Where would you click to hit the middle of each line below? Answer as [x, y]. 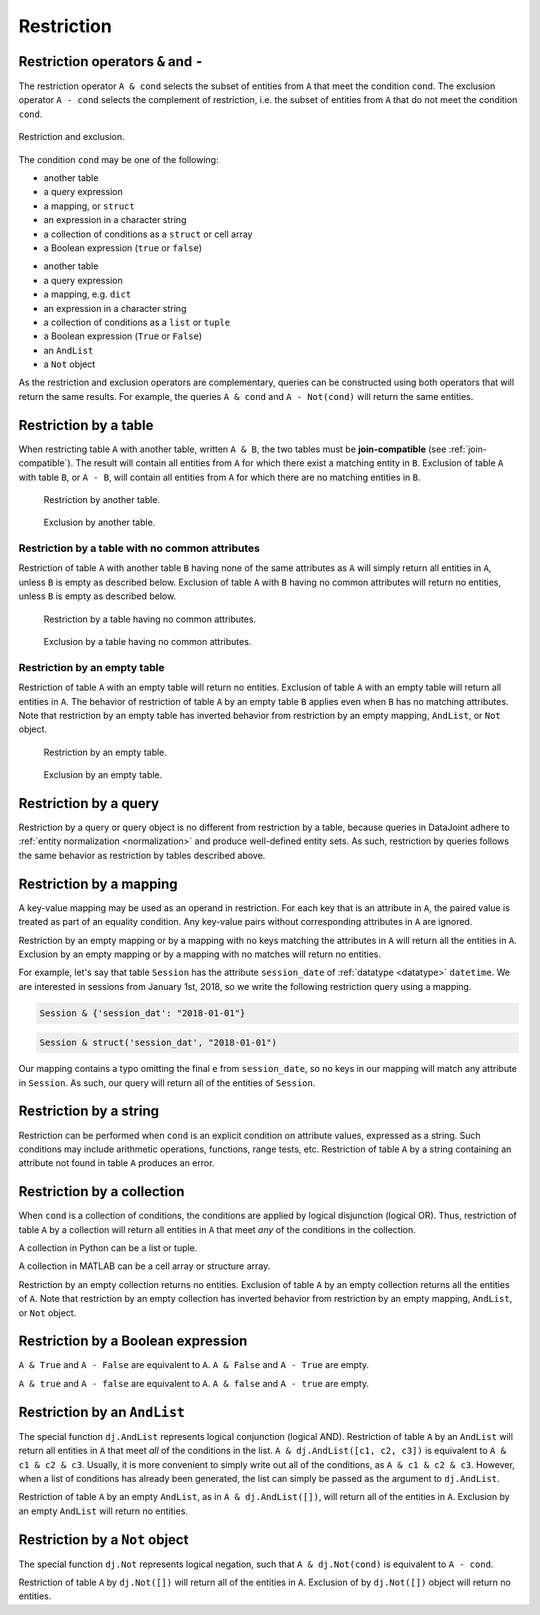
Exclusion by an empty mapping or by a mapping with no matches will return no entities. [200, 954]
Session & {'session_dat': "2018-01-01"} [142, 1013]
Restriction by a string [89, 1111]
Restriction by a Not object [103, 1539]
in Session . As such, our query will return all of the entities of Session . [167, 1082]
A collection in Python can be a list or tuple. [108, 1248]
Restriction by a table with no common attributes [139, 548]
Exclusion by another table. [99, 522]
